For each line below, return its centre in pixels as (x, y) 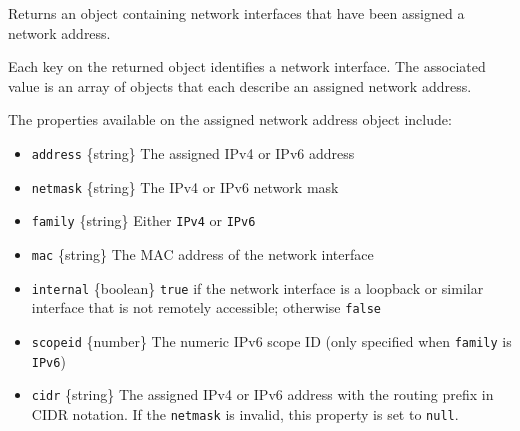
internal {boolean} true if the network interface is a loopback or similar (257, 287)
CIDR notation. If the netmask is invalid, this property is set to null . (245, 413)
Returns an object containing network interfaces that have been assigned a (236, 13)
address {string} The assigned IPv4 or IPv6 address (193, 152)
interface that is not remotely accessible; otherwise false (206, 307)
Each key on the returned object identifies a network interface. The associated (247, 66)
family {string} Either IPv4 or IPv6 (143, 220)
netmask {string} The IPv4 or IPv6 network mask (185, 186)
